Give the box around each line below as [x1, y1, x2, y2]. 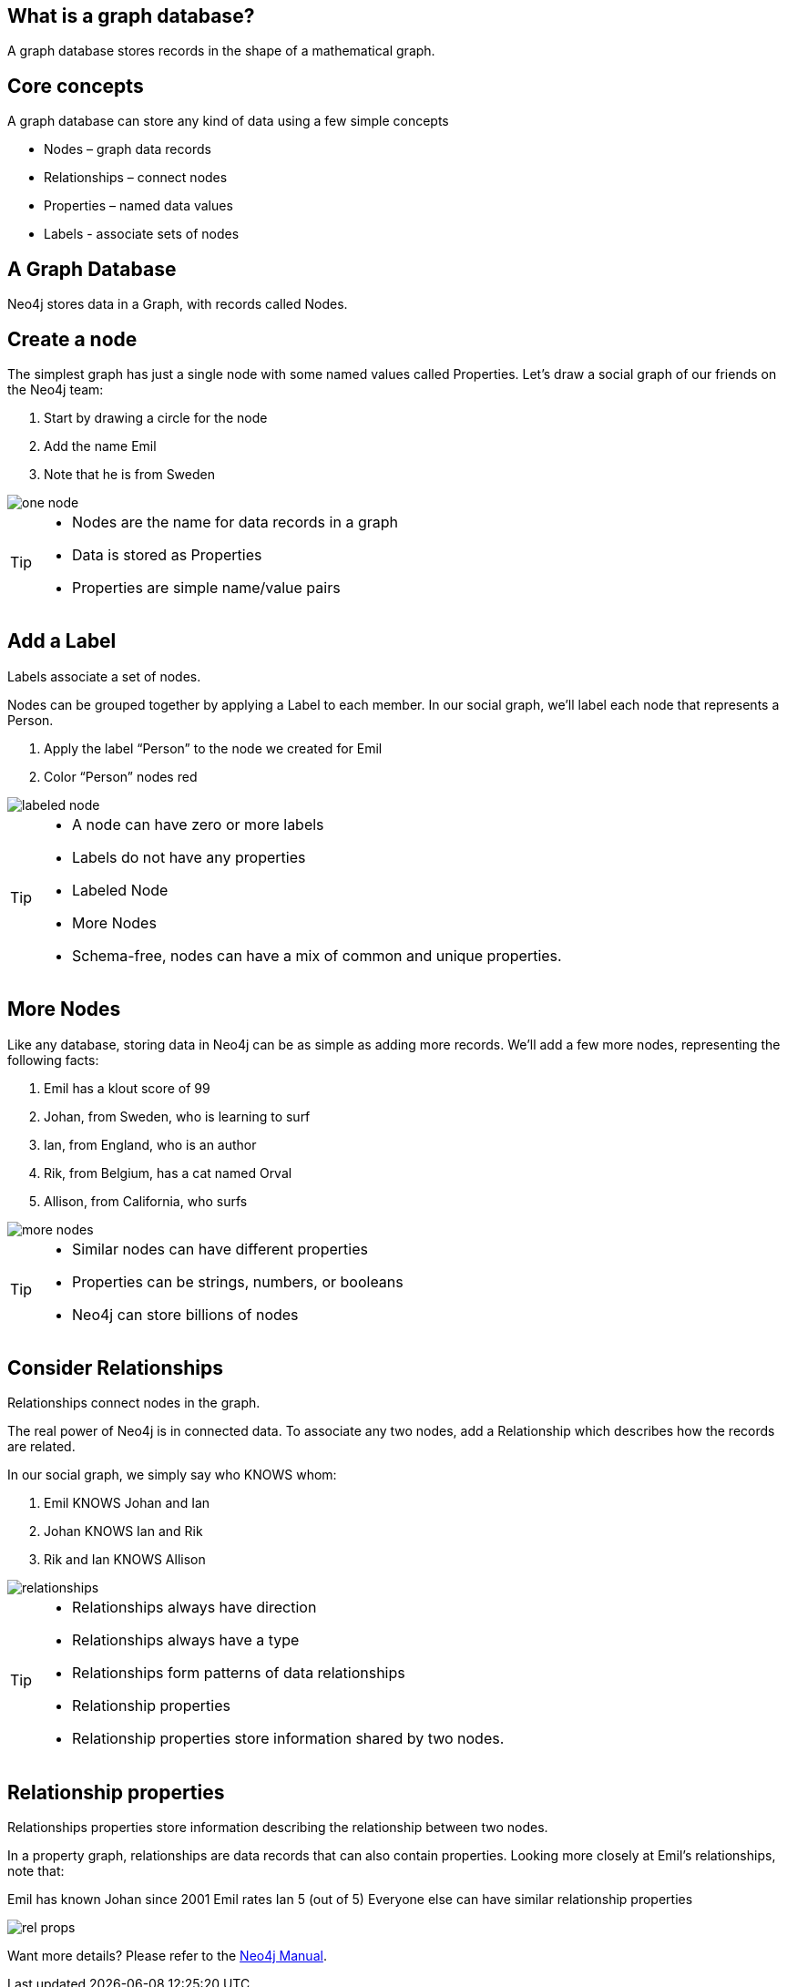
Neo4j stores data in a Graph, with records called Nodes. [7, 296, 348, 312]
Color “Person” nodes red [44, 768, 198, 784]
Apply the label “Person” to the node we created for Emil [44, 740, 383, 756]
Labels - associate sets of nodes [44, 226, 240, 242]
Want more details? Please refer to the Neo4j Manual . [7, 1948, 327, 1964]
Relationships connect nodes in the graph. [7, 1395, 261, 1411]
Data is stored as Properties [72, 545, 262, 564]
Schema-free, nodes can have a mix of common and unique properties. [72, 946, 562, 965]
